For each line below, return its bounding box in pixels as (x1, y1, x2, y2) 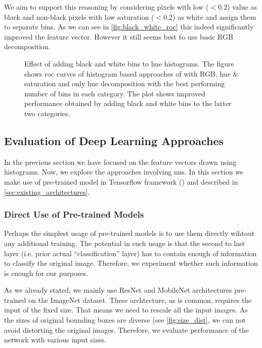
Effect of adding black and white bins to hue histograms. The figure (24, 58, 234, 68)
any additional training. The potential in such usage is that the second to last (4, 237, 245, 248)
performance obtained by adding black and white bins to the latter (24, 98, 232, 109)
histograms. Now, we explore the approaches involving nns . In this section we (4, 166, 244, 177)
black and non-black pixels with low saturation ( (4, 11, 154, 22)
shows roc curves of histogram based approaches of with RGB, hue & (24, 68, 239, 79)
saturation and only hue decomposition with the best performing (24, 78, 225, 89)
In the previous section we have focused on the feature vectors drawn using (4, 156, 237, 167)
